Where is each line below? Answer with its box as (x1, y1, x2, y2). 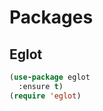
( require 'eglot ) (9, 91, 82, 101)
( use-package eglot (9, 72, 91, 82)
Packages (9, 6, 94, 29)
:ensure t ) (18, 81, 64, 91)
